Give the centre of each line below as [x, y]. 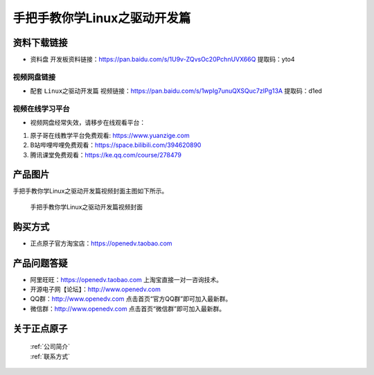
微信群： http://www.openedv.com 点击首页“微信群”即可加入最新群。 [127, 308]
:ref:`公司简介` [50, 347]
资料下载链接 [40, 43]
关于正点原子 [40, 328]
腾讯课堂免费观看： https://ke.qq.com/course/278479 [106, 155]
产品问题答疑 [40, 263]
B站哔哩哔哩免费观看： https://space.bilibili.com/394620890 [116, 145]
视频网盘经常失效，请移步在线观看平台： [88, 123]
